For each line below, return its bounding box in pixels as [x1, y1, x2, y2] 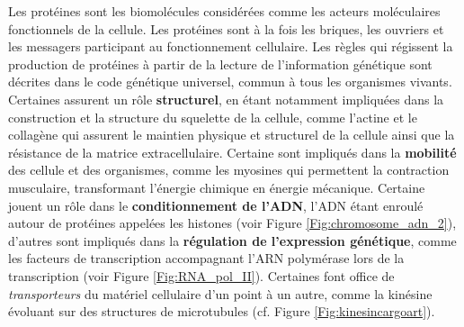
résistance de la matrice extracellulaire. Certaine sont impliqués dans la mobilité [8, 142, 457, 161]
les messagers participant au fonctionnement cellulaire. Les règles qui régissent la [8, 37, 453, 56]
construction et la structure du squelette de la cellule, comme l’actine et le [8, 107, 417, 126]
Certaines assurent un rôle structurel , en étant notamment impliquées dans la [8, 89, 444, 108]
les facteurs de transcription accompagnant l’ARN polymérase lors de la [8, 249, 405, 268]
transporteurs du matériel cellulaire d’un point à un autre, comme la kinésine [8, 284, 433, 303]
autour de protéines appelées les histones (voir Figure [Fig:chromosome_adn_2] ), [8, 213, 457, 232]
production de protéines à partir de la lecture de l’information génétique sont [8, 54, 433, 73]
